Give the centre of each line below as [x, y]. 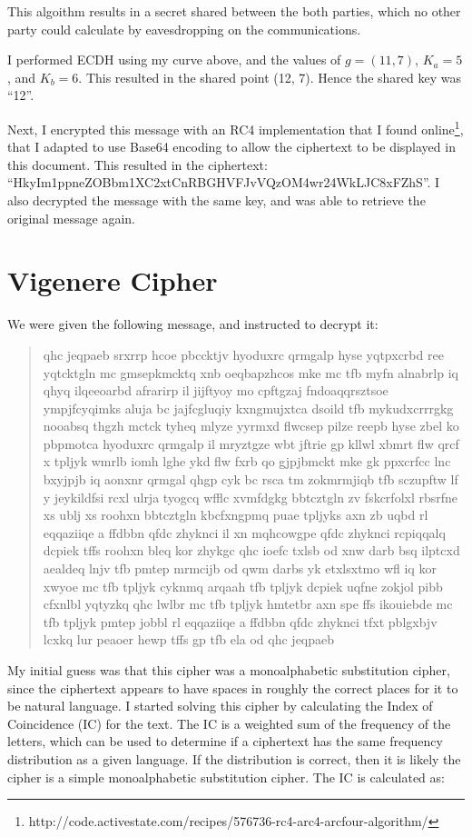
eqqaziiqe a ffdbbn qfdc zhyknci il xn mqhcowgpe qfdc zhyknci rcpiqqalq [244, 532]
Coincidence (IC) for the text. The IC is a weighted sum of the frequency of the [229, 723]
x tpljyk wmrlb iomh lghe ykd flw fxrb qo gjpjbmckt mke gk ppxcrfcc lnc [247, 461]
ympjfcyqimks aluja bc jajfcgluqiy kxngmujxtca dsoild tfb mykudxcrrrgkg [248, 408]
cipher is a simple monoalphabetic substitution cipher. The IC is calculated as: [226, 777]
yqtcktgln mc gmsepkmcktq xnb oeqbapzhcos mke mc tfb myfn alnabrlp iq [251, 372]
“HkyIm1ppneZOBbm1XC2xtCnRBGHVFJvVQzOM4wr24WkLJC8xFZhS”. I [224, 182]
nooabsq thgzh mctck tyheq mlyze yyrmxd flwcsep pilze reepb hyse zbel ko [251, 426]
